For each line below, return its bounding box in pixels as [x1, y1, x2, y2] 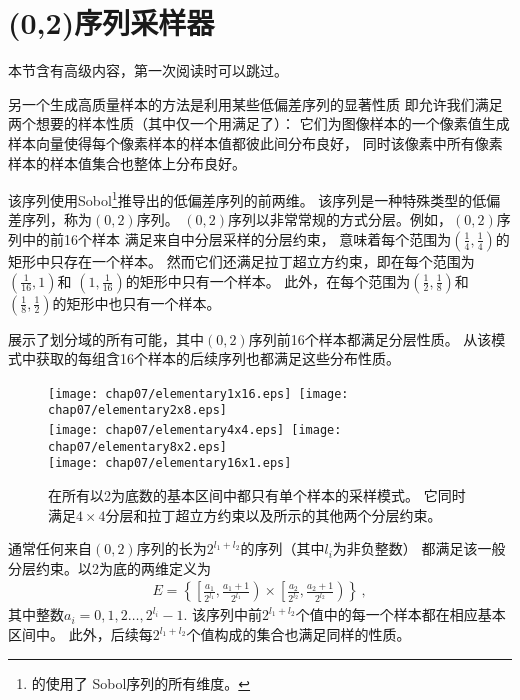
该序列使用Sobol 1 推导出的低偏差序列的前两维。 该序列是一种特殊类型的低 [8, 187, 487, 210]
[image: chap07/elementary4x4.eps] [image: [48, 423, 342, 438]
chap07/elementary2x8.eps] [48, 403, 227, 418]
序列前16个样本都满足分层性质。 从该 [248, 328, 492, 349]
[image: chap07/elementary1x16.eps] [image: [48, 386, 349, 401]
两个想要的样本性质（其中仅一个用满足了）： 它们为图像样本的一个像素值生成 [8, 113, 510, 134]
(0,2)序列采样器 [8, 2, 215, 43]
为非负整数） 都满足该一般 [332, 538, 506, 559]
